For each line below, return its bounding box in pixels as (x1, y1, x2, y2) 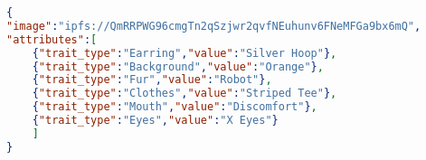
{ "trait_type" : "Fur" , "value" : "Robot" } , (32, 73, 272, 87)
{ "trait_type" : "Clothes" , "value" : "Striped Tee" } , (32, 87, 337, 100)
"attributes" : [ (6, 33, 98, 46)
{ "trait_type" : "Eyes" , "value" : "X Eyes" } (32, 114, 279, 127)
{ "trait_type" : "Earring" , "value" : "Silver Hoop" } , (32, 46, 337, 60)
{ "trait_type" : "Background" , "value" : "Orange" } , (32, 60, 324, 73)
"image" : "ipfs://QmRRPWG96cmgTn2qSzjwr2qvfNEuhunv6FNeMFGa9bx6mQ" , (6, 19, 421, 33)
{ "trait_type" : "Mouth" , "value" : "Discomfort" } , (32, 100, 317, 114)
